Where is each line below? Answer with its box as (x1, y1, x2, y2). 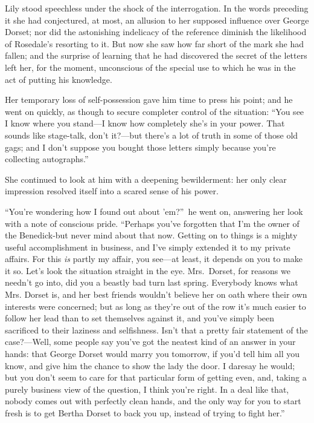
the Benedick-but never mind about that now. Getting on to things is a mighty (5, 229, 298, 241)
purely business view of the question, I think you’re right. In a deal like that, (5, 382, 289, 395)
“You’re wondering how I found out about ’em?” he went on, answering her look (5, 205, 303, 217)
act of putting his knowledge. (5, 73, 112, 85)
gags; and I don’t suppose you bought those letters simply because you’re (5, 140, 276, 153)
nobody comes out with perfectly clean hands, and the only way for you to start (5, 395, 301, 407)
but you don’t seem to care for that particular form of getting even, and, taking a (5, 371, 307, 384)
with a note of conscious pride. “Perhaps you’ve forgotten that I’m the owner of (5, 217, 300, 229)
